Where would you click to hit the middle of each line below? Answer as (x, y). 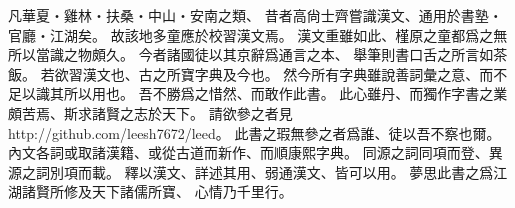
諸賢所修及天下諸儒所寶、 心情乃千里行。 (157, 191)
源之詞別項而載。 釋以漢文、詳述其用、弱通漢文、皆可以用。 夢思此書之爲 (251, 171)
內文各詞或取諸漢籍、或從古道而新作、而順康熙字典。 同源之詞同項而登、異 (255, 152)
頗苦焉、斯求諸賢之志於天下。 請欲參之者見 (150, 112)
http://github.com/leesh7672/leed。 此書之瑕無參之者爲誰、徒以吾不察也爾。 (254, 132)
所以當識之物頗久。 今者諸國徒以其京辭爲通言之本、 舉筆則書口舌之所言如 (251, 54)
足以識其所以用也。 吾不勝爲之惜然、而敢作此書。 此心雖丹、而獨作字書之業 (258, 93)
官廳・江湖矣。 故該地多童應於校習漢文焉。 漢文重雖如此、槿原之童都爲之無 (258, 34)
